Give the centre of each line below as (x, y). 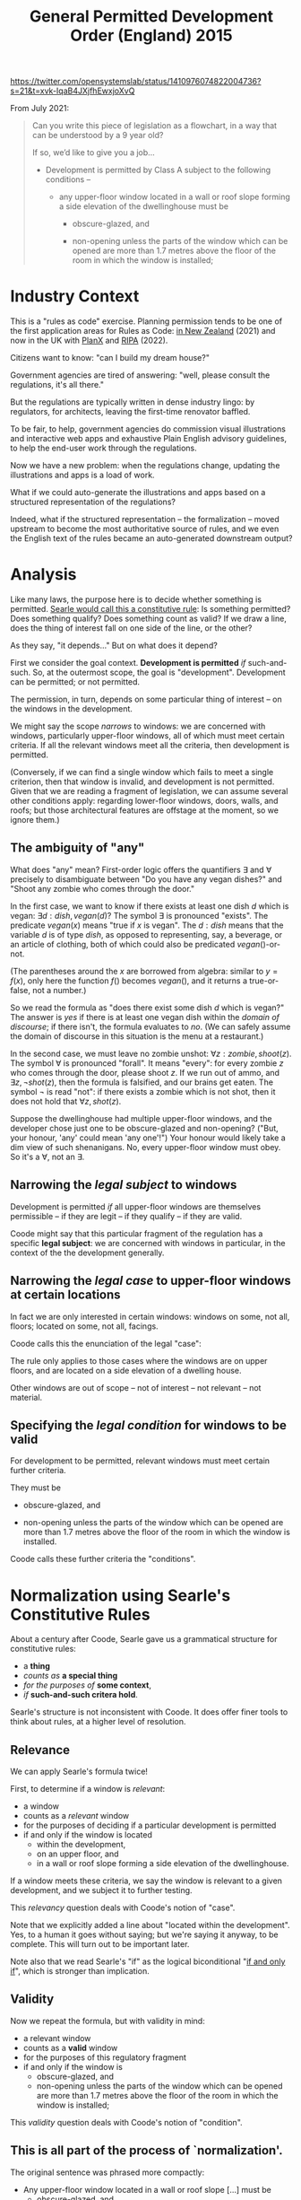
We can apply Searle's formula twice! (79, 1772)
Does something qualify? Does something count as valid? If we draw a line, (149, 619)
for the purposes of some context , (87, 1685)
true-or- (264, 981)
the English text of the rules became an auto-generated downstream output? (151, 538)
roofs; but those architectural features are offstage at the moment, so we (144, 810)
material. (26, 1397)
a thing (36, 1666)
